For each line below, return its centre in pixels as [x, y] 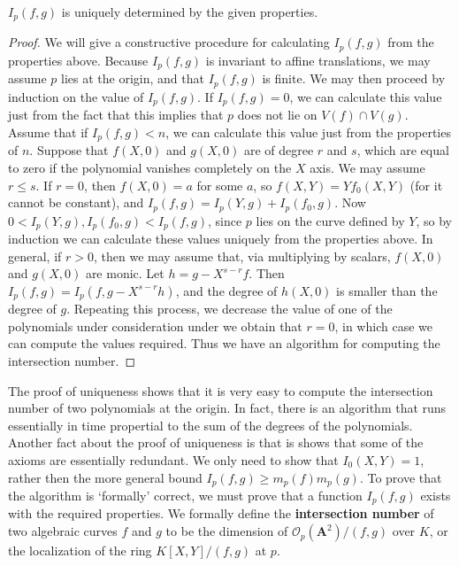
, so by [434, 220]
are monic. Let [125, 273]
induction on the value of [76, 96]
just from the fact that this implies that [116, 115]
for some [220, 185]
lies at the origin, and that [133, 78]
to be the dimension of [227, 531]
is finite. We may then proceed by [354, 78]
